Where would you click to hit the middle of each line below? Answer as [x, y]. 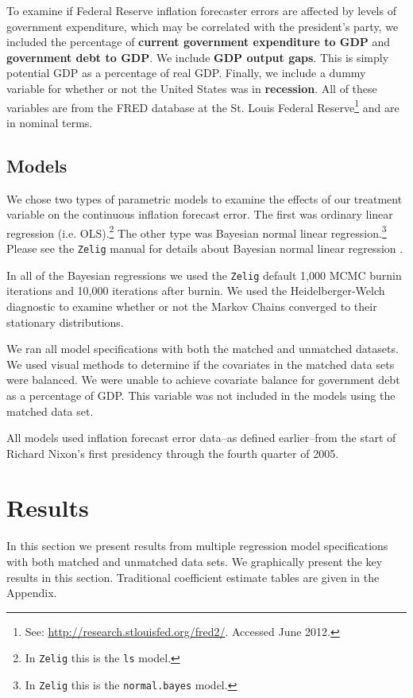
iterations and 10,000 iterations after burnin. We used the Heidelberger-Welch [196, 291]
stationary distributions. [65, 322]
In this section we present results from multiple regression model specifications [197, 546]
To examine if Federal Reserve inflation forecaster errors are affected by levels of [201, 10]
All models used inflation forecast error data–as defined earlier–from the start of [201, 438]
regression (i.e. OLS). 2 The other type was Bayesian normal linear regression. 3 [197, 231]
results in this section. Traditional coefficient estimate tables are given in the [193, 577]
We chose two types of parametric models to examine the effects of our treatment [205, 198]
